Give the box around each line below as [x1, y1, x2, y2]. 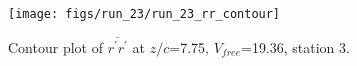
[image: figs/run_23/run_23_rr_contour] [8, 7, 281, 21]
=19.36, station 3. [240, 36, 350, 57]
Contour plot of [8, 36, 103, 57]
